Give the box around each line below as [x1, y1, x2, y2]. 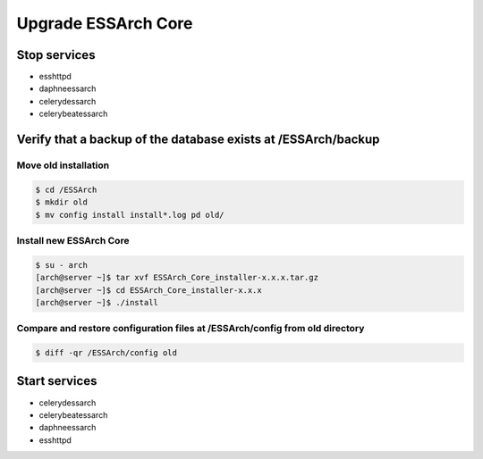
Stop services [16, 47, 96, 63]
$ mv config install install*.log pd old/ [35, 210, 225, 220]
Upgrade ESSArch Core [16, 13, 193, 33]
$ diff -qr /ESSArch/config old [35, 348, 178, 358]
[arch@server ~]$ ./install [35, 297, 158, 307]
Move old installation [16, 159, 110, 171]
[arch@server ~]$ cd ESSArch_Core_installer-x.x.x [35, 285, 263, 295]
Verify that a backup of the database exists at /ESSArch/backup [16, 132, 380, 147]
